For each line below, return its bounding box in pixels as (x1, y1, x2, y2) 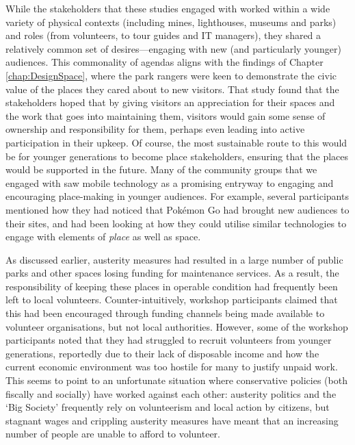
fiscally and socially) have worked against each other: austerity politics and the (5, 386, 337, 400)
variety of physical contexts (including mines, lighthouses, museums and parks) (5, 14, 337, 29)
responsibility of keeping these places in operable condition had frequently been (5, 279, 338, 293)
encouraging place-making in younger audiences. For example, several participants (5, 189, 349, 203)
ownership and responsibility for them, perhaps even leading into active (5, 122, 305, 136)
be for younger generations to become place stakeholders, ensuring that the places (5, 149, 349, 163)
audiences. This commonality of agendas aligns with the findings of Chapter (5, 55, 324, 69)
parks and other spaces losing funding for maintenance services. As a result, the (5, 266, 339, 280)
